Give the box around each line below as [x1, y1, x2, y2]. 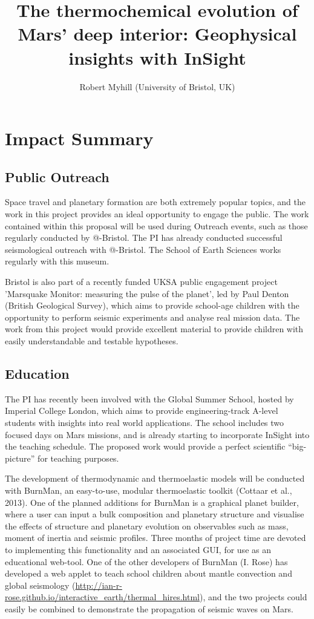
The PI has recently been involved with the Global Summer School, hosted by [5, 392, 294, 405]
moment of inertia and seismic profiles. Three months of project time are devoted [5, 531, 306, 544]
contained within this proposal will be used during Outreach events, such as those [5, 219, 308, 232]
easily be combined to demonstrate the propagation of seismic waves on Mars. [5, 602, 293, 615]
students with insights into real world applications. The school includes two [5, 416, 284, 428]
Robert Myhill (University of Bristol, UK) [79, 80, 235, 93]
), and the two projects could [200, 591, 307, 603]
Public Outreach [5, 167, 110, 186]
